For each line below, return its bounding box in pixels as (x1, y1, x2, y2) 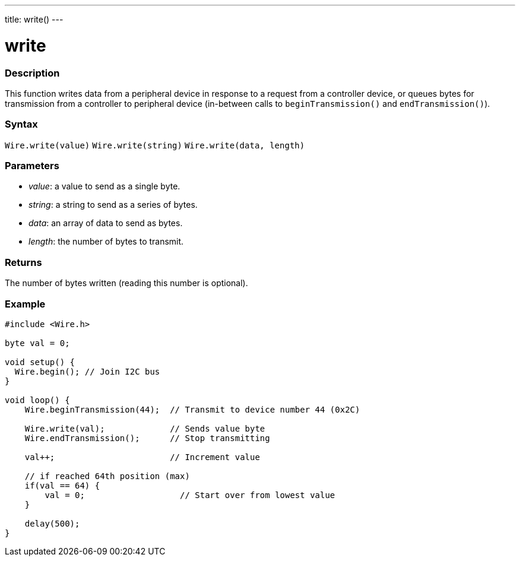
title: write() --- (5, 14, 64, 24)
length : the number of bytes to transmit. (28, 236, 184, 247)
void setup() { (5, 357, 75, 367)
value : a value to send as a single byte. (28, 181, 180, 192)
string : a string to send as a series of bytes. (28, 199, 198, 210)
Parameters (5, 160, 59, 172)
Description (5, 66, 60, 79)
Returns (5, 256, 42, 268)
